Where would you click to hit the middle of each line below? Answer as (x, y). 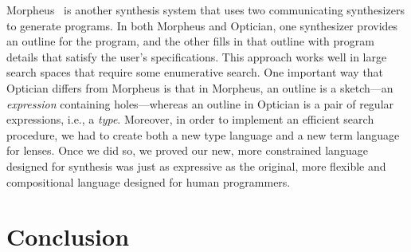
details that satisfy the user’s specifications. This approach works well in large (197, 56)
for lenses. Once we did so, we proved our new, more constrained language (187, 150)
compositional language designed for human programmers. (149, 181)
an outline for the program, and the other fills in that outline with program (190, 41)
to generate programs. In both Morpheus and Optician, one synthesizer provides (202, 25)
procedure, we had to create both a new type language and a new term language (203, 134)
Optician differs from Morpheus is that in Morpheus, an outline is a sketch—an (200, 87)
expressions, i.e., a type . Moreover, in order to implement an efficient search (190, 119)
